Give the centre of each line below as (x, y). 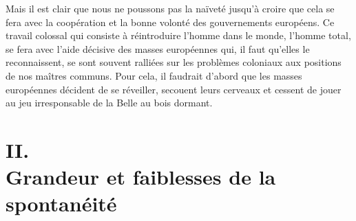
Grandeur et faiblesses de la (141, 177)
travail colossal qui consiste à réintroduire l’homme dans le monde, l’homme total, (178, 35)
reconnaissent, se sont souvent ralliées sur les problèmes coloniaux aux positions (174, 62)
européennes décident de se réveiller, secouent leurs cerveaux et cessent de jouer (174, 89)
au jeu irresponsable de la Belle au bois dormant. (109, 103)
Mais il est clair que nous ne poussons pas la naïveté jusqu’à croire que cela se (170, 8)
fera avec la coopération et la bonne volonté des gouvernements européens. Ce (170, 22)
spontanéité (61, 203)
